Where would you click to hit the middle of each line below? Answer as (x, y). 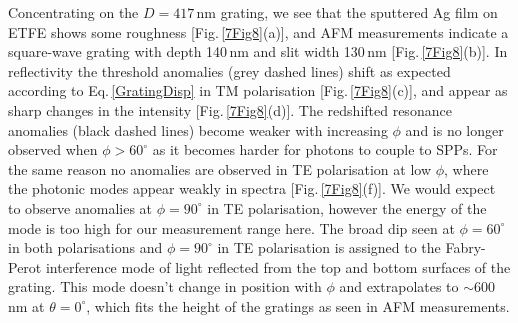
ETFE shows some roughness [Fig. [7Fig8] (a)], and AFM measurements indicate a (258, 31)
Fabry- (465, 247)
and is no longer (454, 129)
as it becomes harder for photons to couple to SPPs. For (325, 149)
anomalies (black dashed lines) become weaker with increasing (198, 129)
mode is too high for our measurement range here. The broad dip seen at (231, 227)
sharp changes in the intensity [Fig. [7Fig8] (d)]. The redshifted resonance (230, 109)
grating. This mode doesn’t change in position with (165, 286)
